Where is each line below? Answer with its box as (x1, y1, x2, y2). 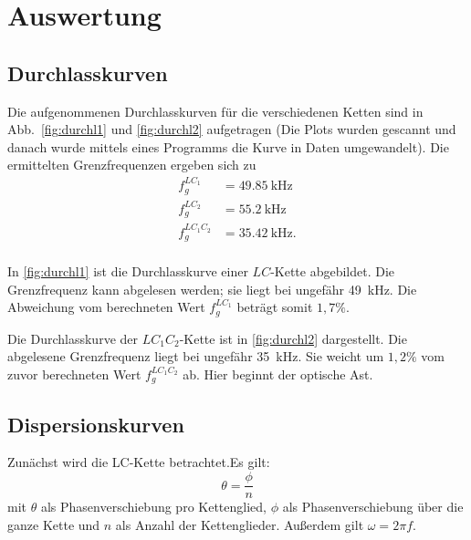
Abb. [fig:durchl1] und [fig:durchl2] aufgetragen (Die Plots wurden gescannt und (7, 119, 456, 139)
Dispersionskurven (7, 410, 184, 438)
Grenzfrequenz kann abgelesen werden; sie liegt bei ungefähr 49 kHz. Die (7, 279, 417, 298)
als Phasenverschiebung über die (282, 497, 464, 516)
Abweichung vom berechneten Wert (7, 297, 205, 317)
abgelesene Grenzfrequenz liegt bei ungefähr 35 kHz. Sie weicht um (7, 347, 384, 366)
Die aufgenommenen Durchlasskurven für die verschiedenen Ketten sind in (7, 101, 424, 120)
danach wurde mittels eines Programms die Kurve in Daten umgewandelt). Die (7, 137, 449, 156)
